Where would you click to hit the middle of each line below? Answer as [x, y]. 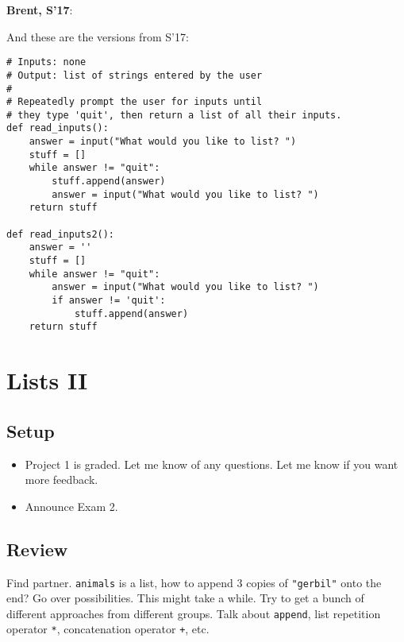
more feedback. [62, 480]
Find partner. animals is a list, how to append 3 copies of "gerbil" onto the [194, 582]
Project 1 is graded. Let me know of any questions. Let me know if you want [212, 464]
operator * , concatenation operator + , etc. [108, 629]
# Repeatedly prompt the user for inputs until [135, 102]
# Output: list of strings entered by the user [135, 75]
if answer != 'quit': [109, 300]
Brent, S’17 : [40, 10]
